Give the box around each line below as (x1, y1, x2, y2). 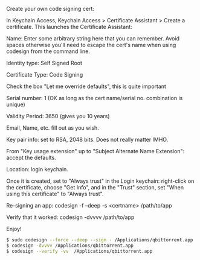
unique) (6, 101, 25, 108)
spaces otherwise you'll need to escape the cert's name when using (6, 42, 176, 48)
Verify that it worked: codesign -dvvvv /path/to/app (6, 214, 135, 221)
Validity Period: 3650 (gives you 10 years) (6, 113, 110, 119)
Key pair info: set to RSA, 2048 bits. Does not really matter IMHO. (6, 136, 169, 143)
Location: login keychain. (6, 166, 68, 173)
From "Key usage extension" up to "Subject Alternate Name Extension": (6, 148, 185, 154)
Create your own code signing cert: (6, 5, 95, 12)
